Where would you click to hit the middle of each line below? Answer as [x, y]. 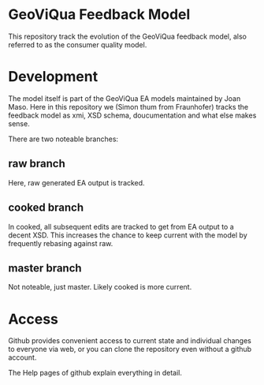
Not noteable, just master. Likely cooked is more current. [100, 287]
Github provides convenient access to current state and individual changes [130, 341]
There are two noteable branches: [63, 139]
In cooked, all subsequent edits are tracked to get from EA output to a [121, 226]
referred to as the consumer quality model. [78, 44]
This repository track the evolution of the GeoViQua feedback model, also [127, 36]
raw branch [37, 164]
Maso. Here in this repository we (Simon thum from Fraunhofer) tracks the [128, 107]
